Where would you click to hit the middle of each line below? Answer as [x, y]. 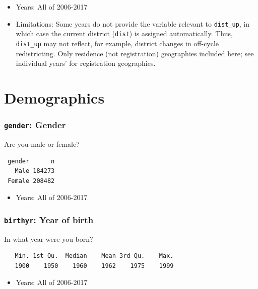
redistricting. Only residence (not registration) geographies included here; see [135, 53]
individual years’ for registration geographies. [86, 63]
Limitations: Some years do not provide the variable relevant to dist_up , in [133, 23]
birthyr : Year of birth [49, 219]
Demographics [54, 97]
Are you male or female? [42, 143]
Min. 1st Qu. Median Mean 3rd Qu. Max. [94, 256]
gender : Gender [35, 125]
